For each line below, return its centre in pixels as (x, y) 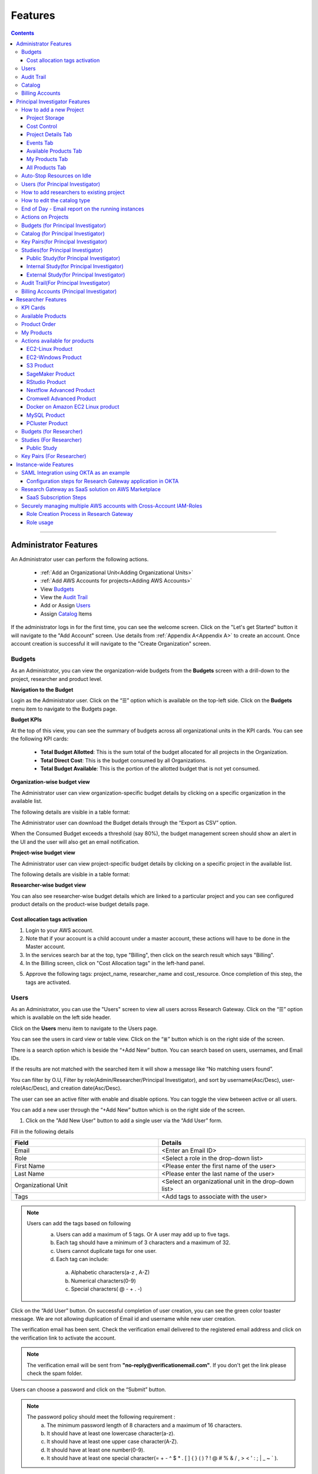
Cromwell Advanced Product (62, 399)
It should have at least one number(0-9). (96, 1450)
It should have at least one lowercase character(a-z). (111, 1433)
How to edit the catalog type (56, 200)
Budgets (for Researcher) (52, 432)
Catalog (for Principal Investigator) (63, 233)
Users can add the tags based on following (79, 1223)
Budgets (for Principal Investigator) (64, 225)
